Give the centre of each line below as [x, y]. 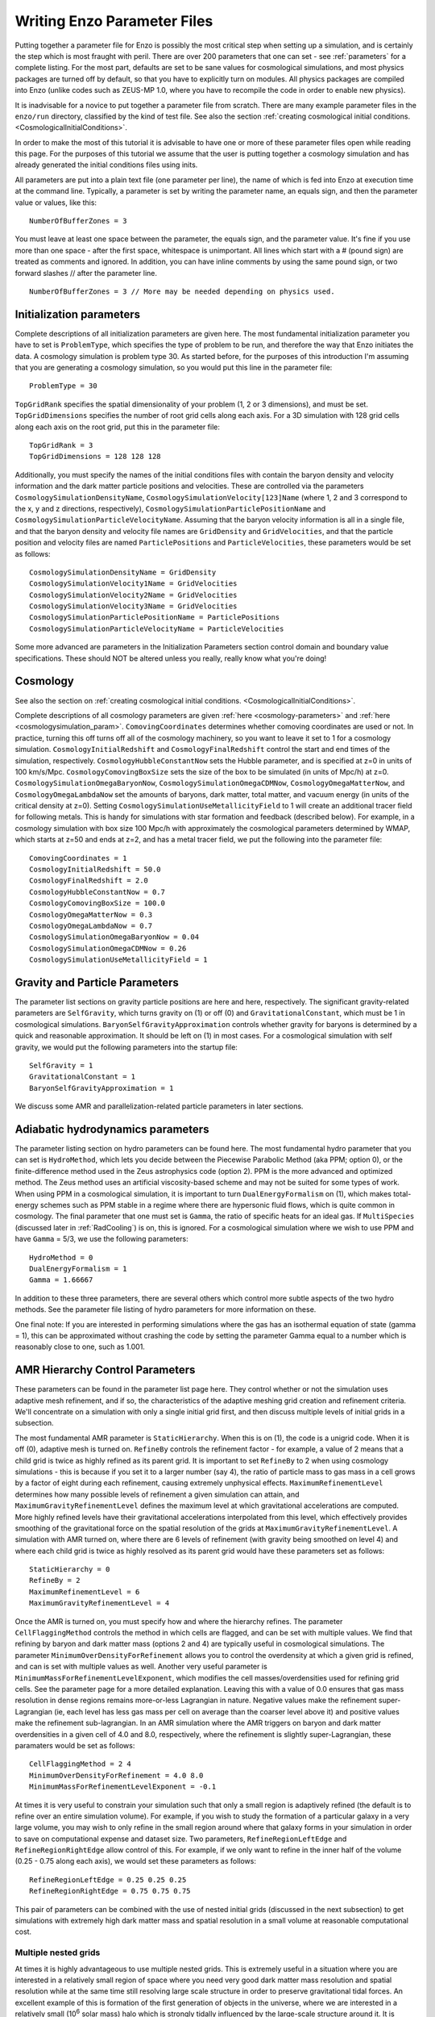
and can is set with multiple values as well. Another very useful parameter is [141, 1667]
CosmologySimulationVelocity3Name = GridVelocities [133, 606]
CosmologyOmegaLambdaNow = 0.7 [91, 925]
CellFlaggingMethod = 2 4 [81, 1764]
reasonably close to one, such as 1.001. [80, 1347]
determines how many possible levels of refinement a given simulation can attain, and [157, 1494]
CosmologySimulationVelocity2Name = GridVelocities [133, 595]
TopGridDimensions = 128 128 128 [95, 457]
